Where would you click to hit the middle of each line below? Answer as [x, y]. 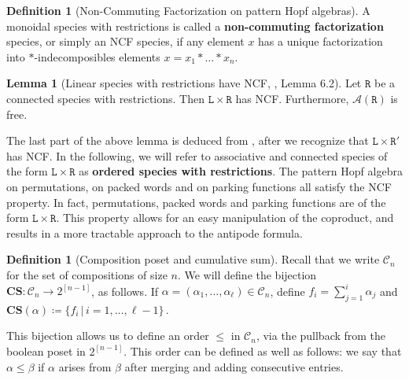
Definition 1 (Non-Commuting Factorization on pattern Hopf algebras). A [188, 10]
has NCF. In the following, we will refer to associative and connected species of [197, 155]
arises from [85, 366]
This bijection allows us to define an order [108, 336]
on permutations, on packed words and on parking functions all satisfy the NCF [199, 186]
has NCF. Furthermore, [292, 98]
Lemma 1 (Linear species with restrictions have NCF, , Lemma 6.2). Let [184, 83]
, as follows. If [125, 290]
